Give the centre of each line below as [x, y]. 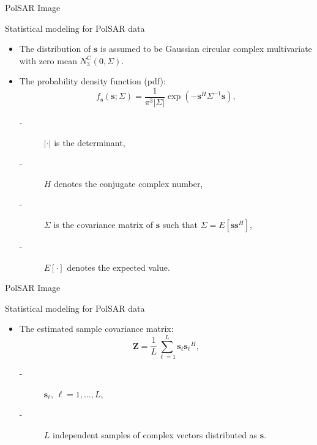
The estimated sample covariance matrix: [96, 329]
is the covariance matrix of [103, 224]
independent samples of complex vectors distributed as [155, 434]
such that [180, 224]
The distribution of [55, 49]
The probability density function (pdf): [92, 81]
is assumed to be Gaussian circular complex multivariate [206, 49]
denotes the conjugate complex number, [129, 183]
